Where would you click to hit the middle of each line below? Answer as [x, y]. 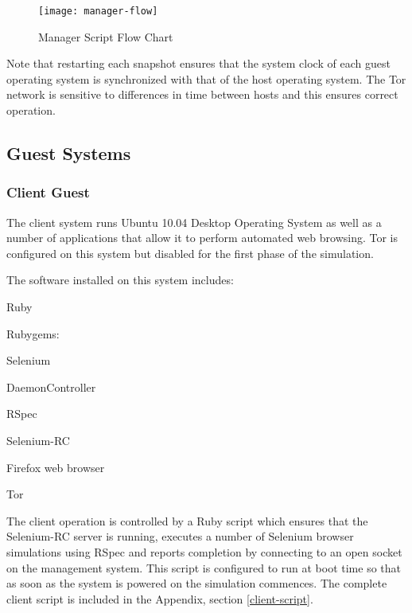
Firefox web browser [56, 467]
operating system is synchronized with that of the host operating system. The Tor [206, 78]
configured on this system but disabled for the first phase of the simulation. [190, 253]
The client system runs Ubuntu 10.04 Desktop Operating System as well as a [194, 222]
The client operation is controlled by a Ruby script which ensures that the [187, 520]
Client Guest [48, 192]
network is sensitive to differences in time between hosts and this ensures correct [202, 94]
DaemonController [51, 387]
